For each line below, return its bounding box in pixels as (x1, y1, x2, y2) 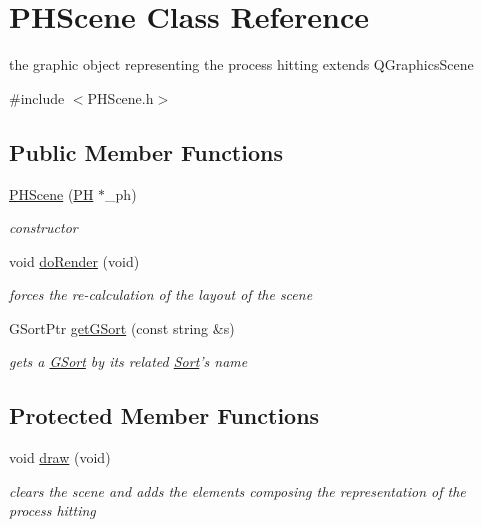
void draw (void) (9, 447, 111, 468)
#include (9, 87, 65, 108)
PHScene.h (87, 87, 154, 108)
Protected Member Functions (9, 400, 320, 431)
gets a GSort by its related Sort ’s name (9, 351, 248, 372)
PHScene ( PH (9, 183, 94, 204)
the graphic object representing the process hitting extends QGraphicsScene (9, 54, 474, 75)
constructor (9, 217, 78, 238)
